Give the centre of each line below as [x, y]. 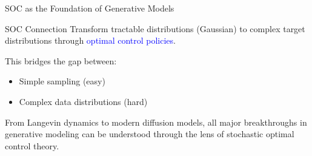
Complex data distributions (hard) [83, 101]
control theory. [32, 145]
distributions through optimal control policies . [90, 40]
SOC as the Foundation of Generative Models [90, 8]
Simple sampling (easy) [62, 81]
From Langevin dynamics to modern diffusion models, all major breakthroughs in [156, 122]
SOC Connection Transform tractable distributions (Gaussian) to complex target [155, 28]
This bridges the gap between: [61, 60]
